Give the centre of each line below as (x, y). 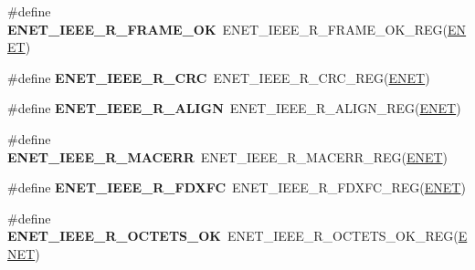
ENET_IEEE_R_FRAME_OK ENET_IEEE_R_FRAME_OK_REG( (228, 29)
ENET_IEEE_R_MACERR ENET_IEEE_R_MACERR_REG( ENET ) (228, 156)
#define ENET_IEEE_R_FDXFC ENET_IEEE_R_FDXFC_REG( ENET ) (237, 187)
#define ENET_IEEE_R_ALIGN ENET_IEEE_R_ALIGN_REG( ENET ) (234, 108)
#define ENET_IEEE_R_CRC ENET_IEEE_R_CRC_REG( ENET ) (219, 77)
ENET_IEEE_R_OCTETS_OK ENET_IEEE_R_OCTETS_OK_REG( (233, 236)
